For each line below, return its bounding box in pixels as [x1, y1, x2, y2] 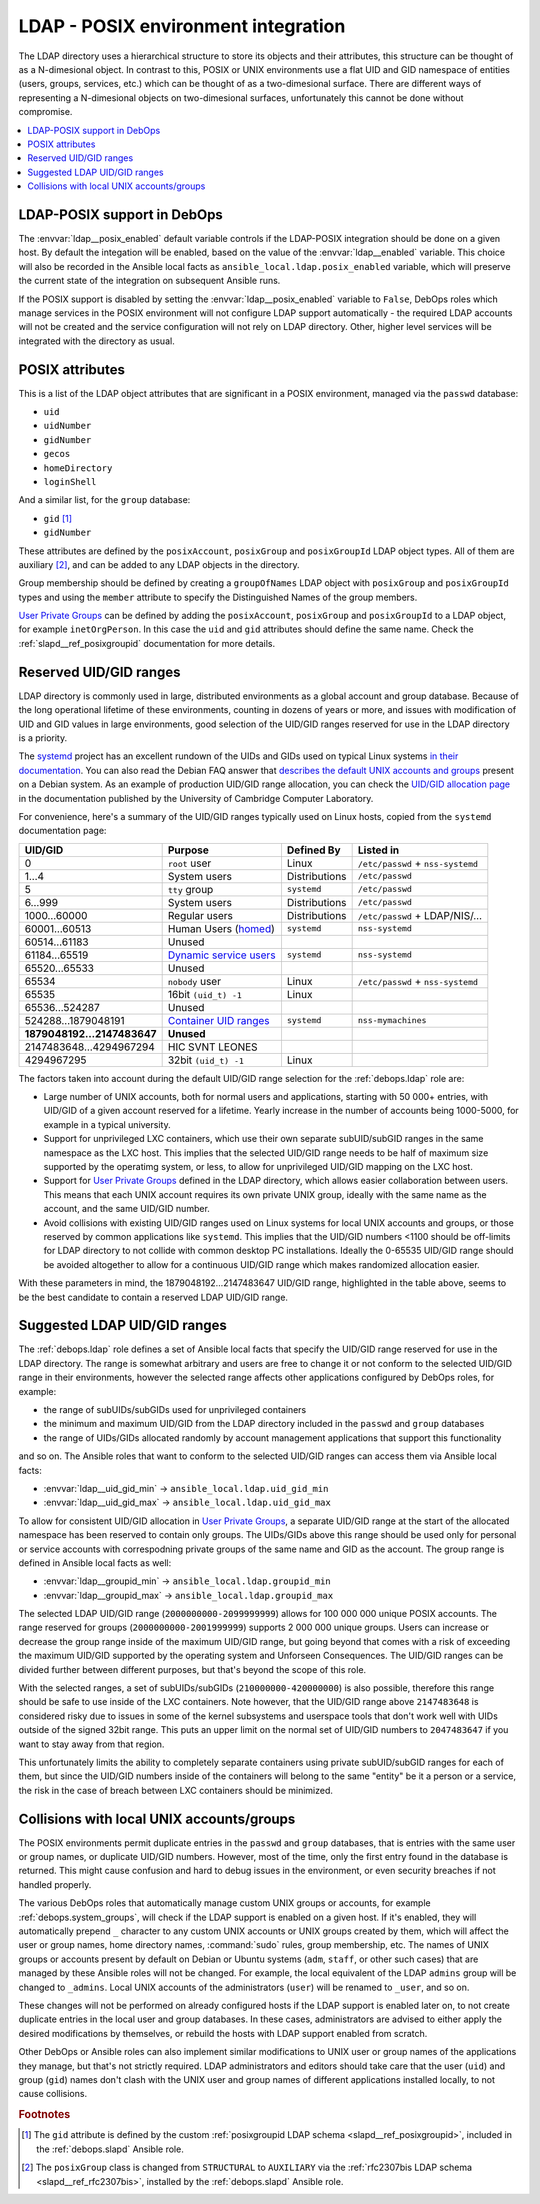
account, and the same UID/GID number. [43, 1203, 210, 1215]
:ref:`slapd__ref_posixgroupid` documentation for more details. [18, 637, 276, 649]
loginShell [43, 476, 97, 487]
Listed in [357, 843, 400, 857]
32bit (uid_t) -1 [167, 1053, 245, 1067]
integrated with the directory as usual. [18, 335, 175, 347]
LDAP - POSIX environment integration [18, 15, 346, 37]
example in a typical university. [43, 1118, 171, 1130]
